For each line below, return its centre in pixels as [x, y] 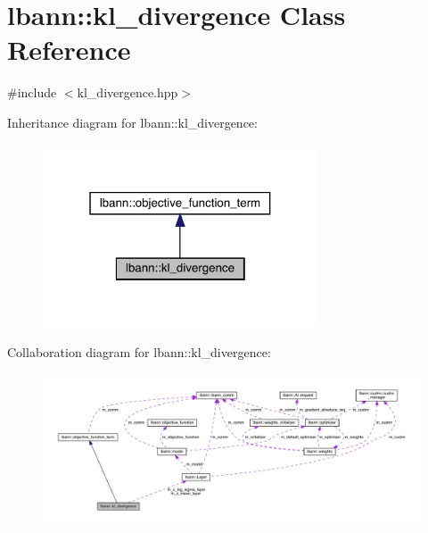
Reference [69, 50]
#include [32, 92]
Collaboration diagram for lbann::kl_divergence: [139, 352]
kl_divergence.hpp [128, 92]
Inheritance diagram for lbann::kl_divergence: [132, 122]
